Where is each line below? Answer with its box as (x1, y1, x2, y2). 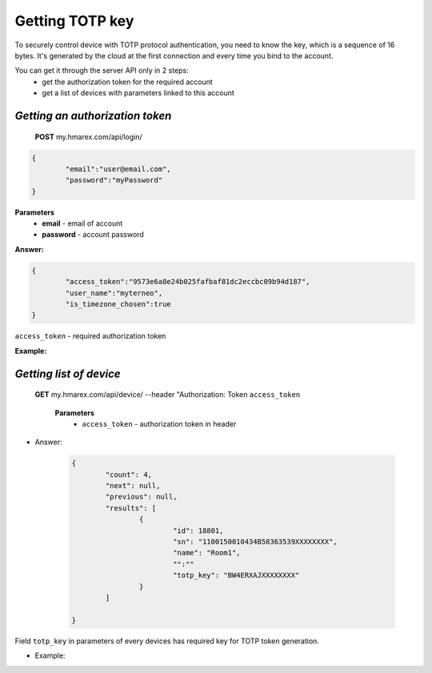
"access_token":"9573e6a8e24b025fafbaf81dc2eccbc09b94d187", (65, 277, 310, 286)
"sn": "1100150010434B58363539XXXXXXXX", (172, 537, 338, 547)
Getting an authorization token (14, 109, 172, 122)
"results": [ (105, 503, 157, 512)
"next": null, (105, 481, 161, 491)
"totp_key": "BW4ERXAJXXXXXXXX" (172, 571, 300, 580)
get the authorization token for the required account (42, 77, 214, 86)
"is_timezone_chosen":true (65, 299, 171, 308)
